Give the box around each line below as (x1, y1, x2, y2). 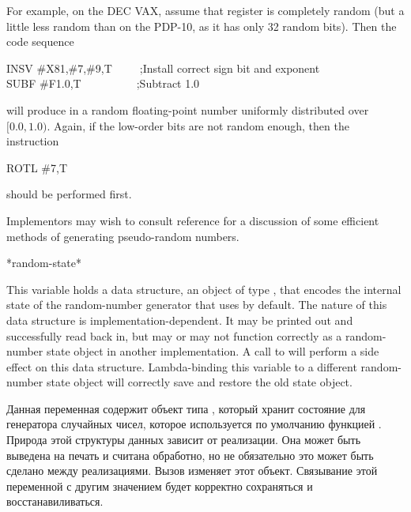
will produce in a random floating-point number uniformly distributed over (6, 101, 369, 118)
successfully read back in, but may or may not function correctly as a (6, 327, 342, 344)
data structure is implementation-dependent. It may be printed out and (6, 311, 353, 328)
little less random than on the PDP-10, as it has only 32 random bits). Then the (6, 17, 397, 34)
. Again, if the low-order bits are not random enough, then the (47, 117, 349, 134)
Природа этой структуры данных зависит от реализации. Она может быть (6, 431, 361, 448)
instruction (6, 133, 59, 149)
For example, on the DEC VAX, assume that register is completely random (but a (6, 2, 405, 18)
